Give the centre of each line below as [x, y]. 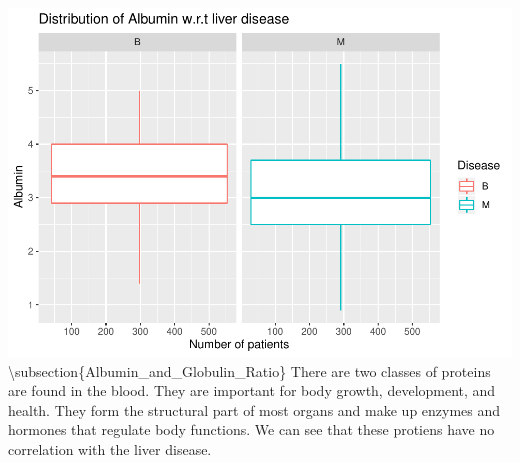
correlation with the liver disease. [110, 448]
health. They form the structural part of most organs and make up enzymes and [254, 409]
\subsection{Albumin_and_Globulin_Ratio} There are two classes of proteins [249, 370]
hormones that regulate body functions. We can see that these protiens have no [251, 429]
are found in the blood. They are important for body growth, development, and [252, 390]
